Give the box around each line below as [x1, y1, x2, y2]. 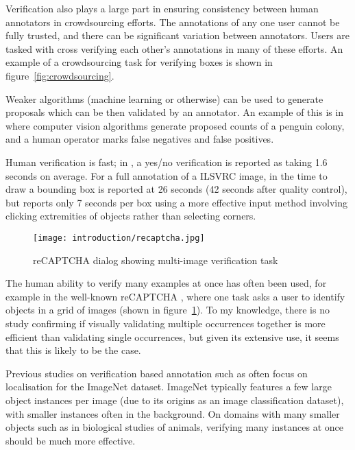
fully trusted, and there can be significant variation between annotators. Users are [5, 28, 350, 43]
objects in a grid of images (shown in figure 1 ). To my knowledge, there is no [5, 303, 330, 317]
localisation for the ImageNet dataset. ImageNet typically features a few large [5, 379, 332, 394]
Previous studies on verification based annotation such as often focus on [5, 366, 308, 380]
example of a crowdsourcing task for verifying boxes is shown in [5, 55, 273, 69]
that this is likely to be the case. [5, 343, 141, 357]
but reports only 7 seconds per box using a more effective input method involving [5, 195, 348, 209]
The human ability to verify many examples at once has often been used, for [5, 276, 327, 290]
